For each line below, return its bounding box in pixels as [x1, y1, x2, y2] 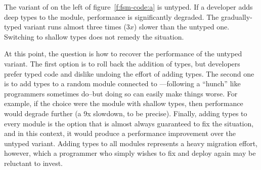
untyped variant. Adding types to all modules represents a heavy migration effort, [4, 138, 258, 148]
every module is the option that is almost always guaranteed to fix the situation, [4, 118, 254, 128]
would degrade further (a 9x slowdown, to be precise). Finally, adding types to [4, 108, 247, 118]
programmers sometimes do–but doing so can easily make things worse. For [4, 88, 238, 98]
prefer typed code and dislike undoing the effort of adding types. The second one [4, 68, 254, 79]
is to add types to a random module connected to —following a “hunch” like [4, 78, 241, 89]
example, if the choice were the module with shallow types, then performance [4, 98, 243, 109]
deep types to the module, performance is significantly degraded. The [4, 11, 219, 22]
